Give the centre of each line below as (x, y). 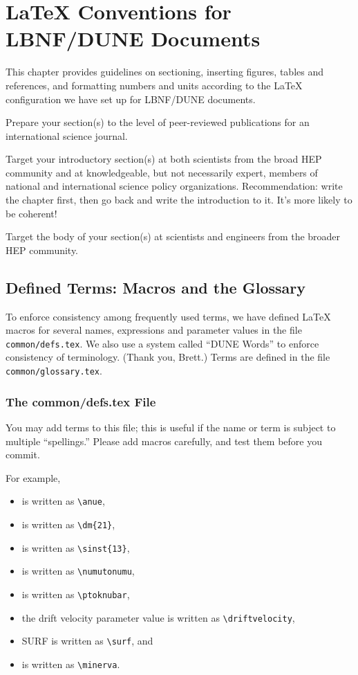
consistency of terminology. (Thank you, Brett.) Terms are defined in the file (168, 357)
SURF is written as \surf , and (87, 641)
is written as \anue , (63, 501)
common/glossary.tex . (54, 371)
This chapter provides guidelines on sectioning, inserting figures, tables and (164, 72)
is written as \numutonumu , (78, 571)
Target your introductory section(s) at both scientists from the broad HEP (164, 159)
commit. (23, 454)
